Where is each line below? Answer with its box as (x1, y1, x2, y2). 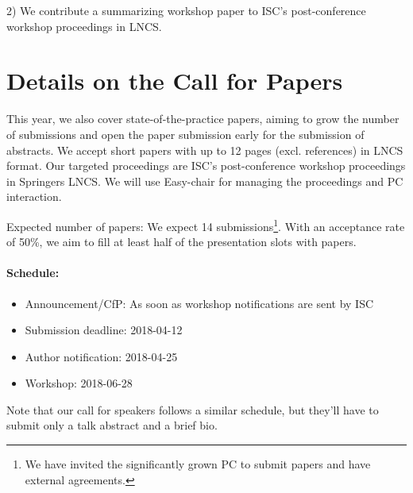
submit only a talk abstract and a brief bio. (6, 417, 218, 433)
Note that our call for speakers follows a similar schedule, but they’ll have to (6, 401, 379, 418)
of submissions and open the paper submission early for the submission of (6, 125, 365, 142)
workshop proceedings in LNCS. (6, 17, 162, 34)
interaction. (6, 188, 62, 205)
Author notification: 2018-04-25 (25, 348, 178, 364)
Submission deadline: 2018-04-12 (25, 322, 183, 338)
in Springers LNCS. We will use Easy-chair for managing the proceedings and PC (6, 172, 403, 189)
